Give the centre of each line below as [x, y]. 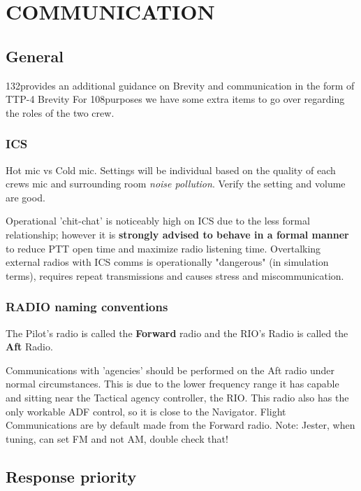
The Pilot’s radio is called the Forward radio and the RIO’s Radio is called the [177, 333]
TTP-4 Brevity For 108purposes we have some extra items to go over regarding [175, 99]
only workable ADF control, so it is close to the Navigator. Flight [146, 411]
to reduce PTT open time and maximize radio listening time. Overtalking [163, 248]
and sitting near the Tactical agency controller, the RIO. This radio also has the [177, 397]
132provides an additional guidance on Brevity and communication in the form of [180, 85]
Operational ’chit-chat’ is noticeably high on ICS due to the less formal [158, 221]
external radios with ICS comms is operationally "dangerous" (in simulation [167, 262]
